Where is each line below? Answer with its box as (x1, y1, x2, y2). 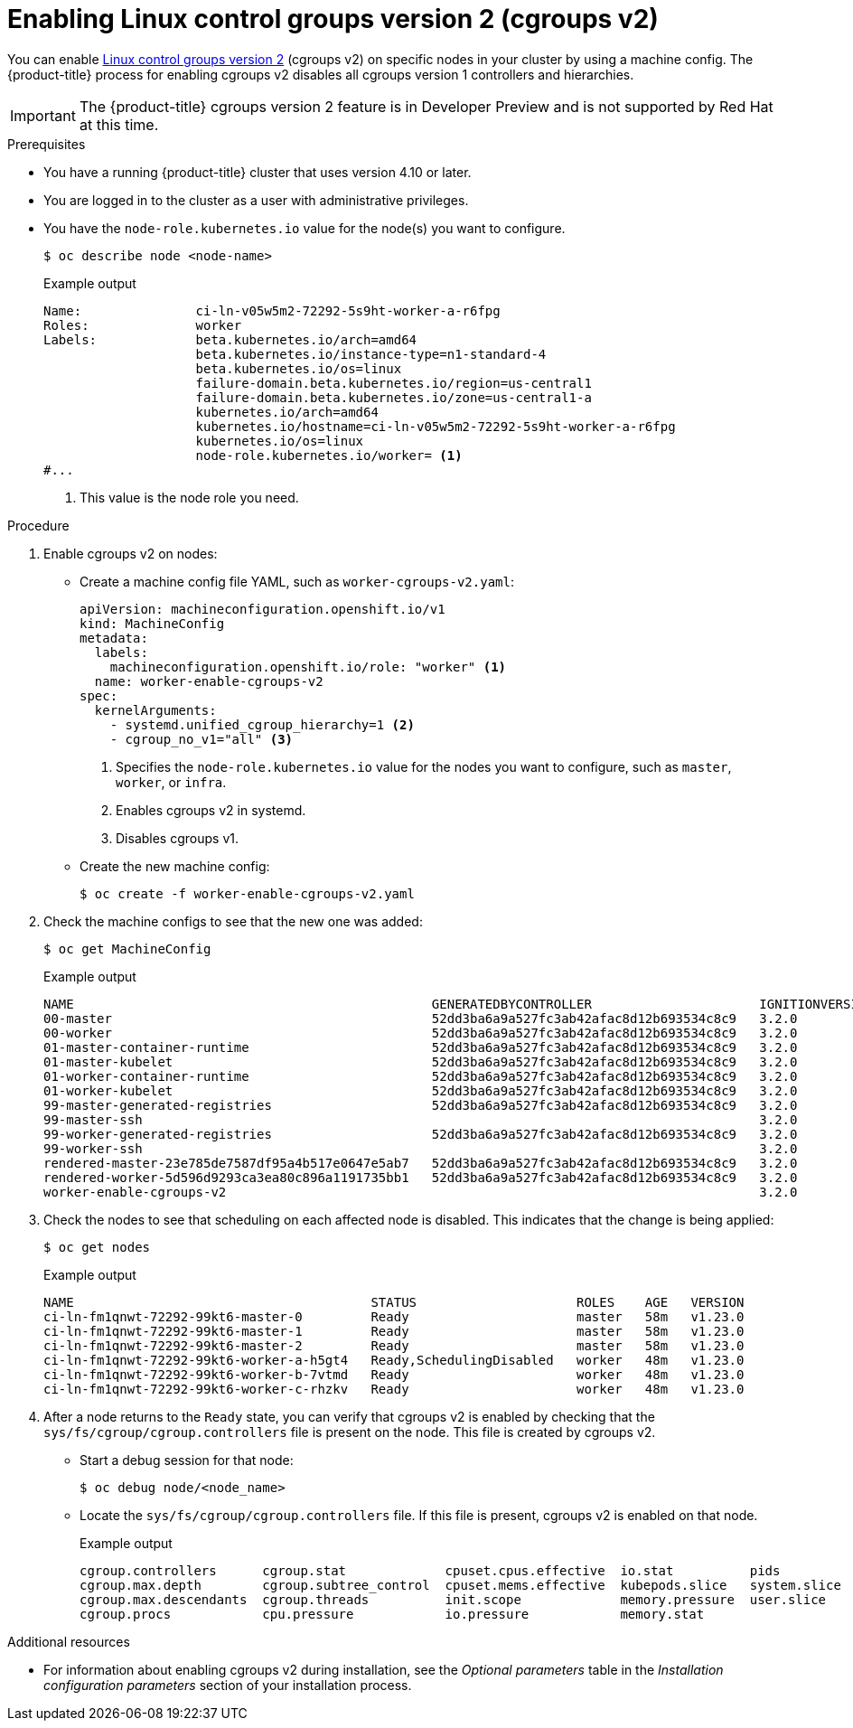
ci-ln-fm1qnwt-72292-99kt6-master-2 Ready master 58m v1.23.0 (43, 1338, 745, 1353)
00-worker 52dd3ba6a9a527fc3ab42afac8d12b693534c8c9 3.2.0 (43, 1025, 798, 1040)
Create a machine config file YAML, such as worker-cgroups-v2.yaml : (80, 573, 514, 589)
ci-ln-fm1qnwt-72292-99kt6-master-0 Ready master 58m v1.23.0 (43, 1309, 745, 1324)
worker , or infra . (116, 774, 227, 790)
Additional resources (7, 1633, 130, 1649)
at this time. (79, 115, 159, 134)
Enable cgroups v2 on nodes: (43, 545, 218, 561)
